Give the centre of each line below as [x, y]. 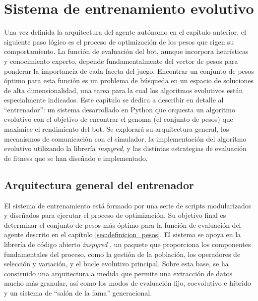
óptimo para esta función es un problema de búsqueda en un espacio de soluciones [129, 80]
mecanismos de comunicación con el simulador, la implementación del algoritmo [125, 138]
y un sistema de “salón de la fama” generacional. [78, 292]
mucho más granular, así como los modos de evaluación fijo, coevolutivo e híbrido [128, 283]
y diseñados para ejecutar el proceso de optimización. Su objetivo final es [115, 215]
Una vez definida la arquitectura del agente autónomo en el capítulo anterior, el [125, 32]
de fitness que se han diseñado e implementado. [76, 158]
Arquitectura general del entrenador [99, 184]
